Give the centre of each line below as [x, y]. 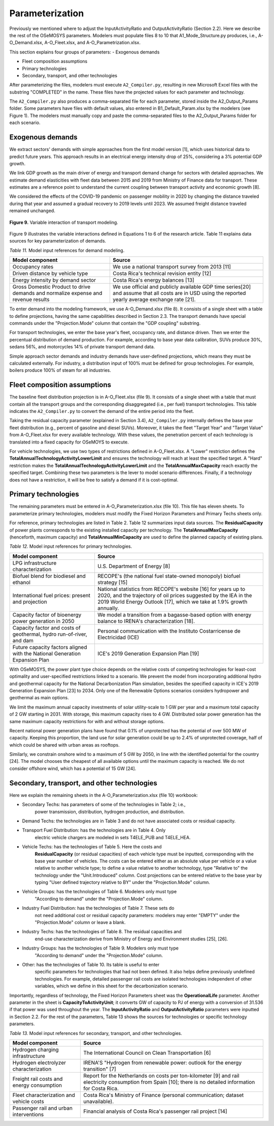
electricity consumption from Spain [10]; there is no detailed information [169, 1082]
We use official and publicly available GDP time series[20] [182, 287]
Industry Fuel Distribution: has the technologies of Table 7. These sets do [98, 908]
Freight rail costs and [38, 1079]
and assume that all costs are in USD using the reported [179, 293]
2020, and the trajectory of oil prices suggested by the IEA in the [175, 595]
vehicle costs [28, 1101]
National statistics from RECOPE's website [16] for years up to [171, 589]
